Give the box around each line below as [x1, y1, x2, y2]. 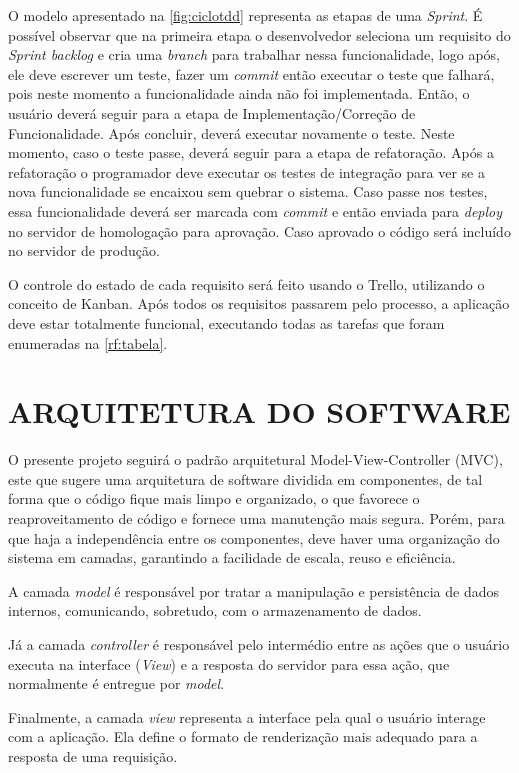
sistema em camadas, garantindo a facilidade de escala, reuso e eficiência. [8, 547, 456, 568]
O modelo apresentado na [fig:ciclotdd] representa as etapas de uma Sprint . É [8, 5, 483, 25]
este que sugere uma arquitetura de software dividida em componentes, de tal [8, 468, 483, 489]
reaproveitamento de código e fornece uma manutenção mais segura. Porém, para [8, 508, 505, 528]
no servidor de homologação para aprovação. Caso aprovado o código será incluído [8, 220, 511, 241]
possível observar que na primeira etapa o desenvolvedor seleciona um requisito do [8, 24, 511, 45]
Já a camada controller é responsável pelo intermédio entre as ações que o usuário [8, 633, 510, 654]
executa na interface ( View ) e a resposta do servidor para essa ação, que [8, 653, 450, 674]
